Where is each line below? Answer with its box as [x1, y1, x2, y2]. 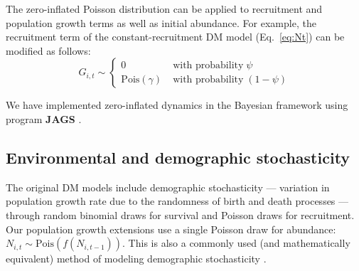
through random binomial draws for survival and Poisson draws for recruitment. [6, 207, 355, 222]
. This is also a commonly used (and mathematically [122, 235, 350, 250]
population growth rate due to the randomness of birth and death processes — [6, 193, 349, 208]
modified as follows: [6, 43, 91, 58]
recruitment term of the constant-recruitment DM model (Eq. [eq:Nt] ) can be [6, 29, 345, 44]
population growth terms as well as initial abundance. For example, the [6, 15, 316, 30]
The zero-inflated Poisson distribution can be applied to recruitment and [6, 1, 323, 16]
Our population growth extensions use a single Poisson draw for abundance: [6, 221, 336, 236]
